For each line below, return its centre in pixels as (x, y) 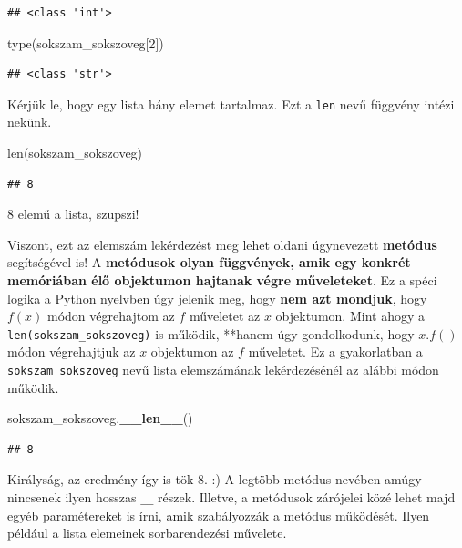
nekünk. (30, 122)
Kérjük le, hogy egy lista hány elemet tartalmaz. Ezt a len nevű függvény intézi (231, 103)
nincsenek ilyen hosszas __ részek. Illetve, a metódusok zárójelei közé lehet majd (231, 497)
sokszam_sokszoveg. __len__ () (100, 418)
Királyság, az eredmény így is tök (101, 479)
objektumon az (192, 352)
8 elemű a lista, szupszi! (73, 214)
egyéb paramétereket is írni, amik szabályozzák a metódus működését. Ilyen (219, 515)
